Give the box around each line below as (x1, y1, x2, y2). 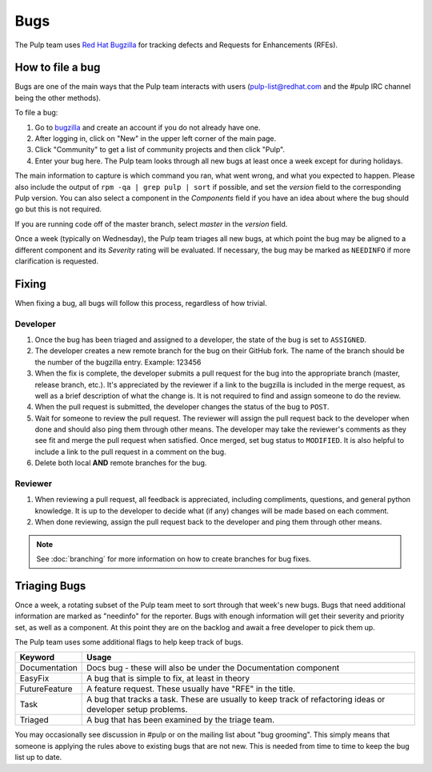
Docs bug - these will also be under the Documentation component (86, 662, 340, 673)
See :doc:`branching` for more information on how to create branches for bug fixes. (36, 553, 311, 564)
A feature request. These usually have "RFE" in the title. (86, 683, 296, 694)
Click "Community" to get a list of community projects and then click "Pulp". (34, 145, 286, 155)
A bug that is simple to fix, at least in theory (86, 673, 250, 684)
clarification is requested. (14, 256, 99, 266)
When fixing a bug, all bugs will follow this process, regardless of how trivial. (14, 298, 267, 308)
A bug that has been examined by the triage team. (86, 714, 275, 726)
